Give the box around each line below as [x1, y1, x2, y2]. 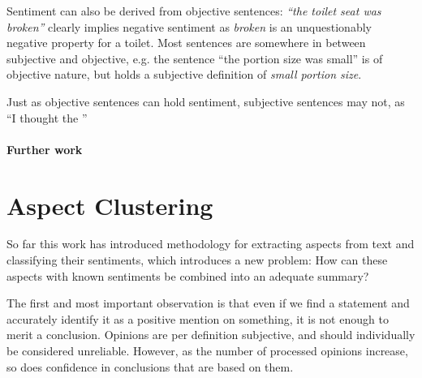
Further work [6, 140, 83, 157]
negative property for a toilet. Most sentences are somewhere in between [6, 34, 366, 51]
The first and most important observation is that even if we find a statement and [6, 294, 410, 311]
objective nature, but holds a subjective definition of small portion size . [6, 66, 362, 83]
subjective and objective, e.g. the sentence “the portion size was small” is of [6, 49, 383, 67]
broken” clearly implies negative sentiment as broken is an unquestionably [6, 18, 372, 35]
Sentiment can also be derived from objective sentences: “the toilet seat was [6, 2, 381, 19]
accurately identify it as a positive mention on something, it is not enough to [6, 310, 389, 327]
